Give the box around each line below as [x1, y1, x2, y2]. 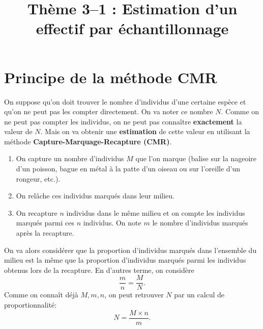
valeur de [4, 126, 33, 137]
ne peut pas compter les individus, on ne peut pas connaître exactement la [4, 116, 242, 126]
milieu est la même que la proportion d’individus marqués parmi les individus [4, 255, 246, 265]
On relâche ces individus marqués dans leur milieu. [16, 190, 174, 201]
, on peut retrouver [104, 289, 164, 300]
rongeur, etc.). [16, 173, 61, 184]
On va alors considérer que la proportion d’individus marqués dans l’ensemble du [4, 244, 257, 255]
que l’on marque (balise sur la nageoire [135, 153, 256, 164]
